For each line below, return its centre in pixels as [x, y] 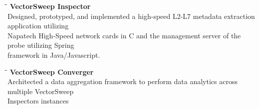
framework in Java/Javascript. [54, 54]
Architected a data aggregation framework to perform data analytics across [123, 81]
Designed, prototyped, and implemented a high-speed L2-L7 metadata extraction [131, 16]
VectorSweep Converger [52, 71]
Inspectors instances [38, 101]
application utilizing [38, 26]
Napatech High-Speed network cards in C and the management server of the [124, 35]
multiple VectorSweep [41, 91]
